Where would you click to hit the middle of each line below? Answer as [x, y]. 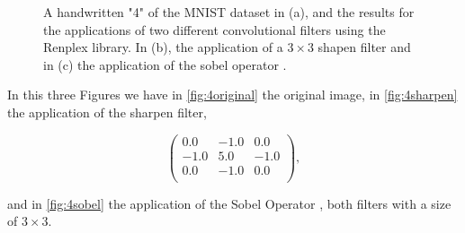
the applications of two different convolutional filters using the [215, 29]
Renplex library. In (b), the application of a [163, 47]
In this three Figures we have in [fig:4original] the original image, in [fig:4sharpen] [232, 95]
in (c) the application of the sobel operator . [165, 64]
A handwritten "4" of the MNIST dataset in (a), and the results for [229, 12]
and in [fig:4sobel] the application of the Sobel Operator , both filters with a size [229, 203]
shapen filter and [364, 47]
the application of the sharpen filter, [107, 112]
